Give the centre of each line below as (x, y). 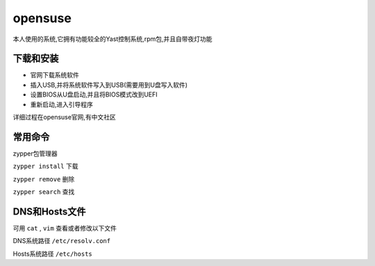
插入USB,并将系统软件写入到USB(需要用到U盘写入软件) (109, 85)
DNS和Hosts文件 (49, 211)
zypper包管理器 (35, 153)
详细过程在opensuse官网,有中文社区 (64, 117)
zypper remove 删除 (44, 179)
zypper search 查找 (44, 192)
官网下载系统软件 (55, 75)
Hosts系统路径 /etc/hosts (53, 253)
